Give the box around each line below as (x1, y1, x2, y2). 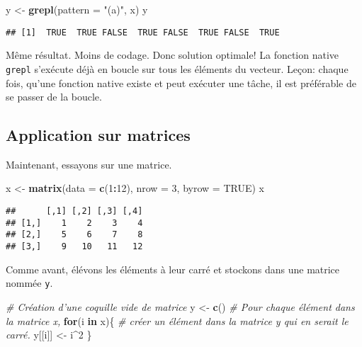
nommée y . (6, 275, 53, 290)
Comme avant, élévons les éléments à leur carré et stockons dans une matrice (6, 261, 340, 276)
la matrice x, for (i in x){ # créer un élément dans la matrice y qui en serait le (6, 313, 349, 328)
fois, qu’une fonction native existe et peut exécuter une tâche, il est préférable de (6, 75, 356, 90)
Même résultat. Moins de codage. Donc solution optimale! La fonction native (6, 47, 339, 62)
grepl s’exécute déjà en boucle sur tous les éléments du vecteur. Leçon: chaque (6, 61, 349, 76)
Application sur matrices (6, 124, 191, 146)
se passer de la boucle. (6, 89, 102, 104)
